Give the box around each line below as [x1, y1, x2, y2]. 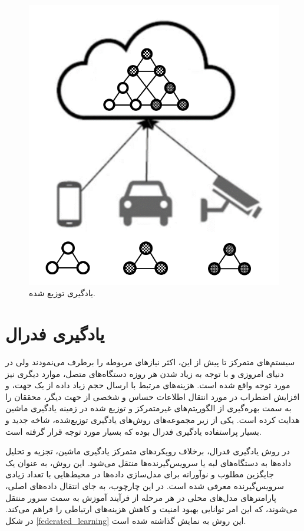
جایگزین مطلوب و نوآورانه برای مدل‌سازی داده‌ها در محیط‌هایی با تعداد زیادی [5, 468, 274, 480]
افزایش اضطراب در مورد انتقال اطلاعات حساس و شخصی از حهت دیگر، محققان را [5, 390, 300, 402]
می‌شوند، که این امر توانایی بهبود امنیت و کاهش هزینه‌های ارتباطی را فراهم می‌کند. [5, 503, 298, 515]
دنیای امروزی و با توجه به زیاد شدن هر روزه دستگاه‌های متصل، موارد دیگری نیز [5, 367, 284, 379]
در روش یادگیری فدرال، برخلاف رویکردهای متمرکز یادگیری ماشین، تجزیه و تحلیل [5, 445, 290, 457]
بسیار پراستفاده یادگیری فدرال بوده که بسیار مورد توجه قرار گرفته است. [5, 425, 262, 437]
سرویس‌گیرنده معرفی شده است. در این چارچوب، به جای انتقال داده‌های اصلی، [5, 480, 284, 492]
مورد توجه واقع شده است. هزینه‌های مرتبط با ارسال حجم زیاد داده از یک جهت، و [5, 379, 290, 391]
